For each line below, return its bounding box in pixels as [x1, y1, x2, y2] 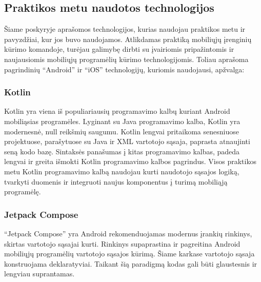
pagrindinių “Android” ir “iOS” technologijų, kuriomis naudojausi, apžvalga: [4, 64, 245, 74]
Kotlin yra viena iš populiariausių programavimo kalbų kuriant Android [4, 106, 230, 116]
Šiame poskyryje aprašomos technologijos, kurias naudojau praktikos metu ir [4, 24, 246, 34]
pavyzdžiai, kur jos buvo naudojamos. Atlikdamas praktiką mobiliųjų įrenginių [4, 33, 252, 44]
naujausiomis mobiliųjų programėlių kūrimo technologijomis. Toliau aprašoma [4, 53, 249, 64]
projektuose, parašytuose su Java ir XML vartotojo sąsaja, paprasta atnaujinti [4, 136, 250, 147]
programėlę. [4, 186, 41, 197]
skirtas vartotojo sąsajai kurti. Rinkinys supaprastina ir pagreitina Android [4, 238, 240, 249]
